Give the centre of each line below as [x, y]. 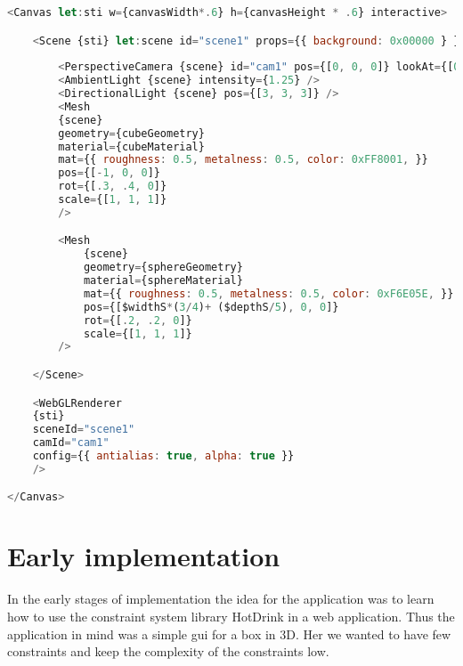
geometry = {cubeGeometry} [131, 133]
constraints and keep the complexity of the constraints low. [168, 651]
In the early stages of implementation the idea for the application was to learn [221, 599]
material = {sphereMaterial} [163, 281]
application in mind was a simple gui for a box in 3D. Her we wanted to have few [229, 634]
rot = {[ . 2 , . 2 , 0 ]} [138, 320]
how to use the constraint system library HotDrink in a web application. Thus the [231, 616]
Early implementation [144, 556]
